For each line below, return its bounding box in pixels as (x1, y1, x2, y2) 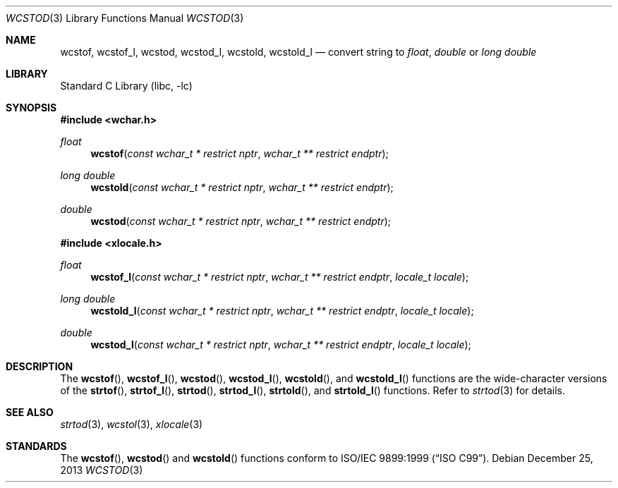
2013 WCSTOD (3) (60, 464, 143, 476)
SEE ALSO (6, 406, 54, 418)
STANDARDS (6, 440, 67, 452)
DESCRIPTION (6, 360, 73, 372)
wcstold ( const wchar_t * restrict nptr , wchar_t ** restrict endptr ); (90, 181, 394, 193)
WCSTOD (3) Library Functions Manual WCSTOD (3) (6, 12, 244, 24)
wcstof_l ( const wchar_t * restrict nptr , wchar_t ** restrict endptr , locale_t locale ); (90, 271, 469, 283)
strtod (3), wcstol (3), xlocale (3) (60, 418, 203, 430)
